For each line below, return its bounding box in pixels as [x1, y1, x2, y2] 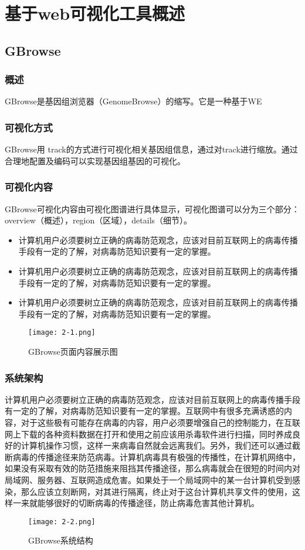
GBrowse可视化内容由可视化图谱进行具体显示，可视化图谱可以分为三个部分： [5, 202, 300, 215]
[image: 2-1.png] [28, 328, 96, 337]
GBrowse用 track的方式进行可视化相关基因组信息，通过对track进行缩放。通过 [5, 143, 298, 155]
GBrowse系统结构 [28, 534, 93, 546]
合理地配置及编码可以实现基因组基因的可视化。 [5, 154, 185, 167]
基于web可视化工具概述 [5, 1, 185, 25]
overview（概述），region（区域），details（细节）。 [5, 214, 192, 226]
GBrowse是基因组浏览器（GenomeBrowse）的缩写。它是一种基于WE [5, 95, 262, 107]
